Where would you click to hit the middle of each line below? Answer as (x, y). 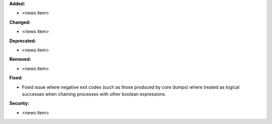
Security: (19, 103)
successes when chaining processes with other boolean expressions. (94, 94)
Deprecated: (23, 41)
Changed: (20, 22)
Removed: (20, 59)
